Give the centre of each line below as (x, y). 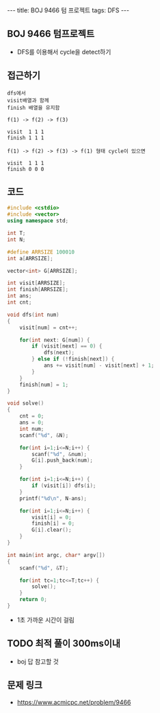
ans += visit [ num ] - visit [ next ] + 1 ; (99, 365)
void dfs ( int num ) (33, 315)
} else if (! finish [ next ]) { (73, 359)
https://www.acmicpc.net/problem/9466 (74, 702)
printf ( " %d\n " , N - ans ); (53, 498)
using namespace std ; (38, 221)
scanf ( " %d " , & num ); (59, 454)
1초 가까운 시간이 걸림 (46, 620)
